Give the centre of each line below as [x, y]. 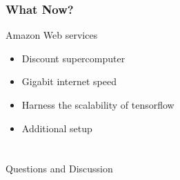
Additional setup [57, 128]
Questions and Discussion [59, 169]
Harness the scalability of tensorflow [98, 105]
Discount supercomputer [73, 58]
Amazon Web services [52, 35]
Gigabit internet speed [69, 81]
